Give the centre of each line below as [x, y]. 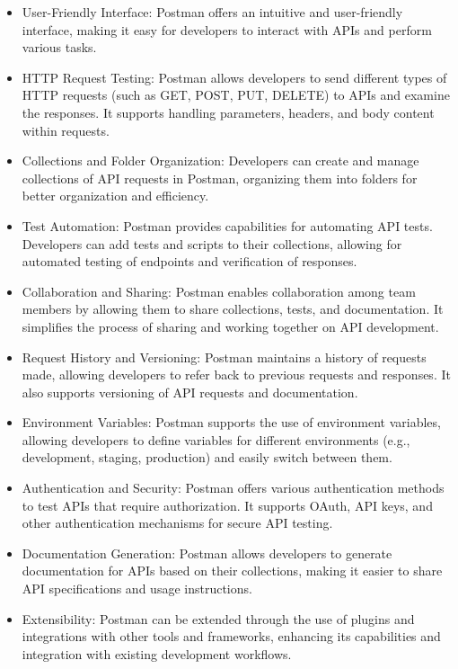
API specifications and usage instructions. [137, 589]
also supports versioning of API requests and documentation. [190, 392]
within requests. [66, 130]
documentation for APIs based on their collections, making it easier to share [232, 571]
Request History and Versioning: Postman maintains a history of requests [224, 357]
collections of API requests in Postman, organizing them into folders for [220, 178]
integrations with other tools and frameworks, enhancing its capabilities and [231, 636]
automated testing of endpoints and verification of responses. [189, 261]
